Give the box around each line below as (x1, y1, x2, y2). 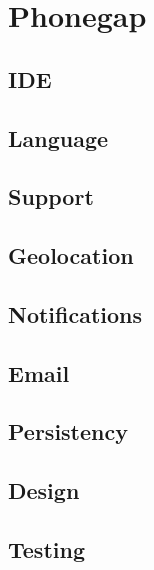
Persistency (8, 416, 128, 447)
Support (8, 181, 94, 212)
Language (8, 122, 109, 153)
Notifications (8, 298, 143, 329)
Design (8, 475, 80, 506)
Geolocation (8, 240, 134, 271)
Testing (8, 534, 85, 565)
